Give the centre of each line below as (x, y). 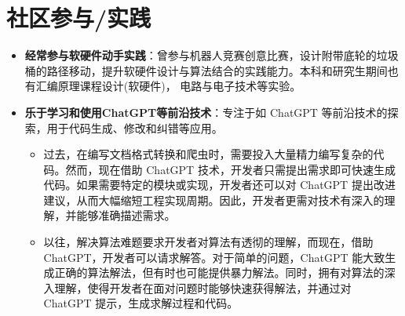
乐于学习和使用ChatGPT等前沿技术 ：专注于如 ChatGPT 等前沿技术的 (206, 112)
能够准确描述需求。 (126, 215)
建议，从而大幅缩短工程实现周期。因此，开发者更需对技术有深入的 (214, 200)
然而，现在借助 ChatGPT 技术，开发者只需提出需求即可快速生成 (230, 169)
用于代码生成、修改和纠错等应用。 (135, 127)
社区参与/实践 (79, 18)
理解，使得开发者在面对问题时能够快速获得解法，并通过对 (203, 287)
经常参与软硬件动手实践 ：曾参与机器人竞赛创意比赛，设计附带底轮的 (201, 55)
